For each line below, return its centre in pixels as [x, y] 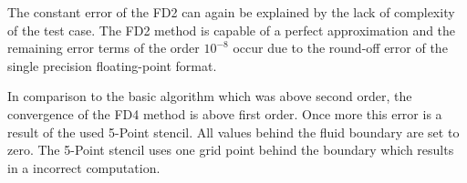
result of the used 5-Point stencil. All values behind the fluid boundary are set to [233, 132]
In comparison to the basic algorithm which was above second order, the [210, 96]
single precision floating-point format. [112, 65]
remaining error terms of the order [104, 48]
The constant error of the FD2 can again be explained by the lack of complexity [231, 12]
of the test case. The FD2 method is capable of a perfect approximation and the [232, 30]
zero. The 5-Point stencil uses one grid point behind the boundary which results [231, 150]
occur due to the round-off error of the [340, 48]
